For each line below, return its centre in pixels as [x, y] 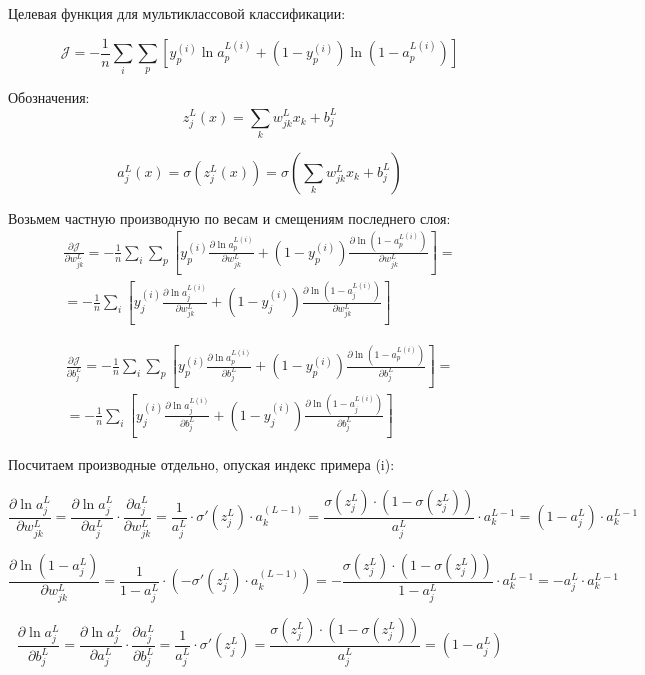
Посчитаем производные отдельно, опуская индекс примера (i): [201, 464]
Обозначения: [49, 97]
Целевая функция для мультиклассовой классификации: [177, 13]
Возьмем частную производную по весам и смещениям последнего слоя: [229, 217]
